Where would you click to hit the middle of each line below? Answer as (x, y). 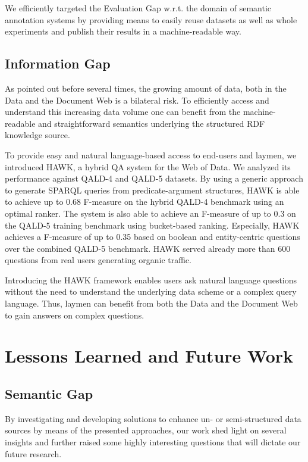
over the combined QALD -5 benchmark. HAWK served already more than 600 (148, 248)
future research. (33, 453)
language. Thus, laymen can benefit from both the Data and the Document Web (151, 303)
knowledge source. (37, 135)
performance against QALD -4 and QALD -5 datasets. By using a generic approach (154, 178)
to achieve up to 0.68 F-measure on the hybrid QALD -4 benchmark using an (144, 202)
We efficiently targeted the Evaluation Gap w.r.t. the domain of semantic (138, 8)
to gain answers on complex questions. (75, 315)
